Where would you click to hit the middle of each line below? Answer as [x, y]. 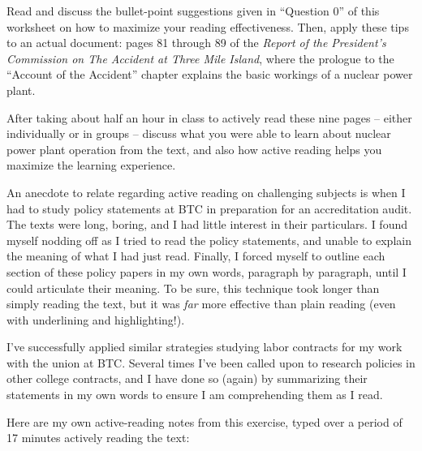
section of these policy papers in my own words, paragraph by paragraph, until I [207, 271]
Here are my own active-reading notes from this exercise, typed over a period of [205, 421]
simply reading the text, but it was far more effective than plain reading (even [201, 304]
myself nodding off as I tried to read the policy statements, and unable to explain [209, 240]
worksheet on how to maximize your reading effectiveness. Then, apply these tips [208, 26]
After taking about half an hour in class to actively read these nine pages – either [209, 117]
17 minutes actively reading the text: [98, 438]
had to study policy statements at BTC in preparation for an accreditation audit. [209, 208]
